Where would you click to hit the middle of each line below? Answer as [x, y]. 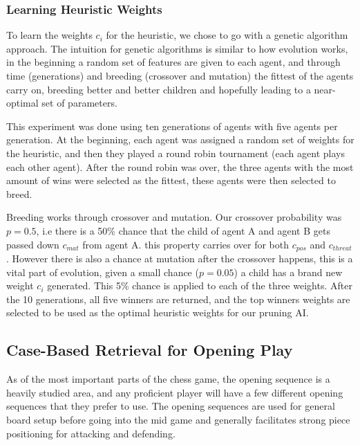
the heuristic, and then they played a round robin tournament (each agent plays [176, 153]
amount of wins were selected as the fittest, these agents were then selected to [171, 180]
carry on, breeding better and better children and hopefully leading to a [159, 89]
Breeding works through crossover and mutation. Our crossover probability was [174, 217]
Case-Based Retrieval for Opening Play [150, 350]
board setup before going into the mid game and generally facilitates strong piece [178, 419]
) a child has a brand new [288, 272]
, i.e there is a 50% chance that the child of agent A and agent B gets [183, 230]
